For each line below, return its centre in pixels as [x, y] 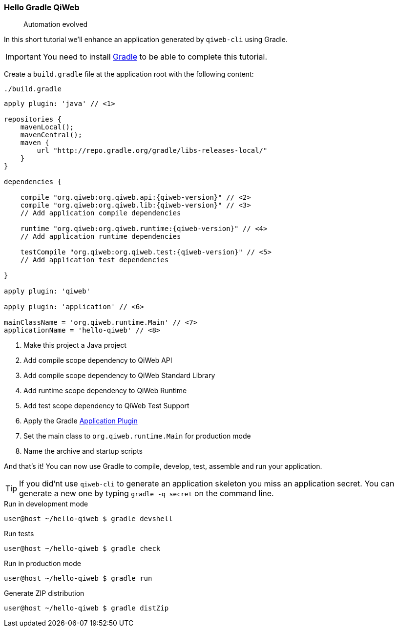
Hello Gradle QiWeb [42, 7]
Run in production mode [42, 564]
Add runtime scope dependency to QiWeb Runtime [105, 391]
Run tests [19, 534]
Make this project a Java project [75, 345]
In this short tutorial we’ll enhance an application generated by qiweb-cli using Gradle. [146, 40]
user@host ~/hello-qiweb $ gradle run [78, 578]
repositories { [33, 119]
